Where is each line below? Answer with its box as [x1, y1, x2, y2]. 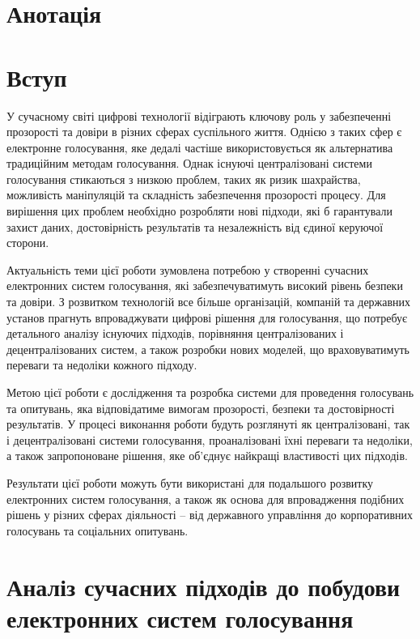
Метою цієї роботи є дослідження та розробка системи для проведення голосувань [6, 384, 414, 400]
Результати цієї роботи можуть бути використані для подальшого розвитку [6, 474, 373, 491]
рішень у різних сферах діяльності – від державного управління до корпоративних [6, 506, 414, 523]
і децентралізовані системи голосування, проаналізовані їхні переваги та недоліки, [6, 431, 413, 448]
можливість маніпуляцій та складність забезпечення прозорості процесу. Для [6, 186, 386, 203]
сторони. [6, 234, 49, 251]
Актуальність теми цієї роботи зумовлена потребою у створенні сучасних [6, 261, 369, 278]
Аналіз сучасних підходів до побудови [6, 569, 401, 603]
